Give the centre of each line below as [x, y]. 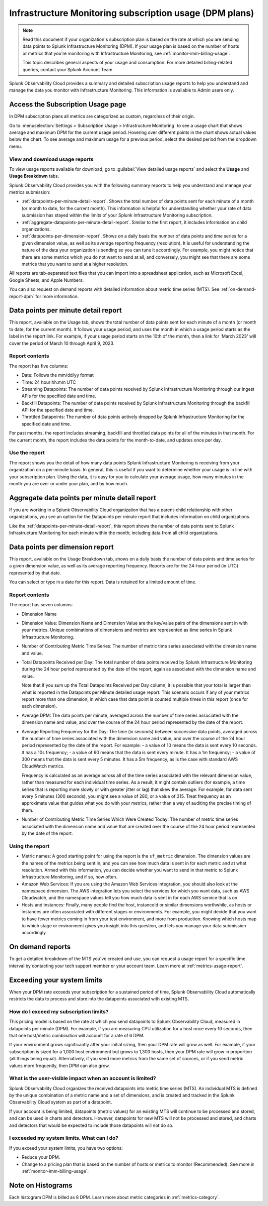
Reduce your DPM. [41, 1157]
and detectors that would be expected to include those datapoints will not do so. [91, 1125]
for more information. [57, 296]
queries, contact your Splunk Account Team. [68, 69]
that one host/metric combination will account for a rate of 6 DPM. [77, 1035]
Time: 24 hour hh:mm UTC [49, 382]
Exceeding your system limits [56, 980]
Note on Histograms [41, 1185]
